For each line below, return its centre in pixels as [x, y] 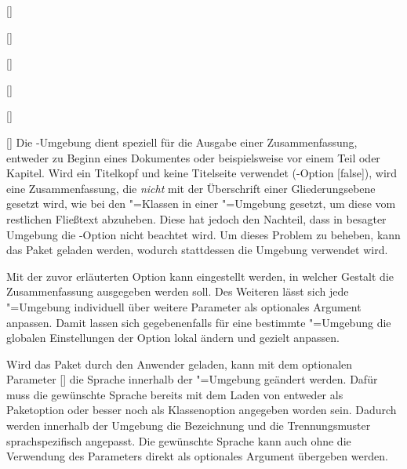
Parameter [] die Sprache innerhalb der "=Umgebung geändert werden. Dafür [192, 379]
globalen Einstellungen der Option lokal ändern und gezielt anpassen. [173, 338]
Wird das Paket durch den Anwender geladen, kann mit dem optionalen [180, 364]
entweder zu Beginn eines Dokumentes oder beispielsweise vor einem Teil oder [193, 157]
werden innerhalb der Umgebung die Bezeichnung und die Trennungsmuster [189, 425]
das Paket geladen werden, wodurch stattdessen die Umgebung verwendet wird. [197, 250]
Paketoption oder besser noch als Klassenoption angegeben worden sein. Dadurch [202, 410]
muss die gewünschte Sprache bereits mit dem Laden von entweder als [175, 394]
